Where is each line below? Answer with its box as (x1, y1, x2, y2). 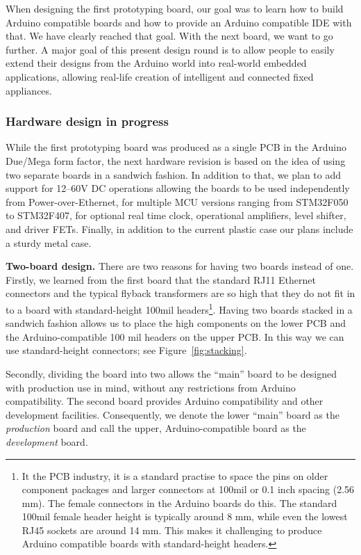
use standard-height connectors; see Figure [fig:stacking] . (6, 343, 247, 357)
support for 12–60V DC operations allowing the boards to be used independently (6, 181, 350, 195)
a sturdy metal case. (6, 235, 92, 250)
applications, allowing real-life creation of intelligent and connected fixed (6, 69, 314, 83)
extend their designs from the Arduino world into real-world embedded (6, 56, 307, 70)
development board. (6, 434, 88, 449)
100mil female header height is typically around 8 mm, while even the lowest (22, 509, 348, 524)
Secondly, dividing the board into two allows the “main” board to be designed (6, 366, 337, 380)
